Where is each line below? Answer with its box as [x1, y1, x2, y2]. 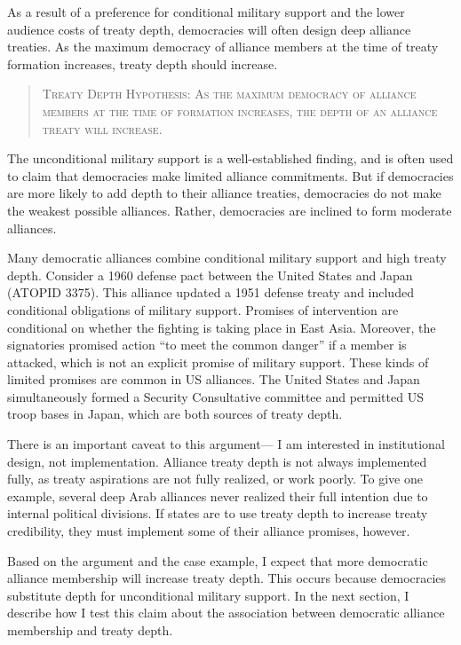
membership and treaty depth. [7, 621, 173, 639]
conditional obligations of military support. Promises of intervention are [7, 300, 399, 319]
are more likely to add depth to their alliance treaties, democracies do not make [7, 184, 441, 202]
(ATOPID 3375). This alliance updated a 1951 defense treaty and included [7, 283, 414, 302]
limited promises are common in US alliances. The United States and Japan [7, 370, 420, 389]
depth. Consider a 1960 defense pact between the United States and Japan [7, 265, 413, 284]
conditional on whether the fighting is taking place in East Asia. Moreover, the [7, 318, 436, 336]
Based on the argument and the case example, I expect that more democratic [7, 551, 428, 570]
